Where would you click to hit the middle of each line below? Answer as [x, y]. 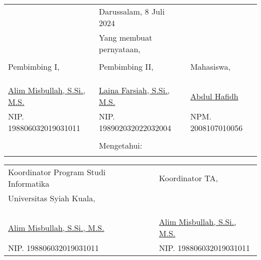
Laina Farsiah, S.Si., [135, 90]
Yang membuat [126, 37]
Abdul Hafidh [214, 96]
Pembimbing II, [126, 67]
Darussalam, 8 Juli [132, 11]
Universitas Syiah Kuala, [52, 198]
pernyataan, [120, 49]
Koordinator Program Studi [57, 172]
